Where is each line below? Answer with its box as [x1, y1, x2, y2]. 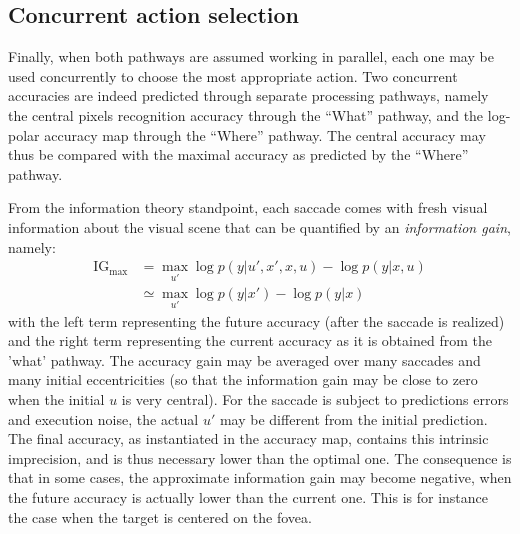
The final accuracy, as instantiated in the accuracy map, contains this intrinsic [8, 428, 489, 449]
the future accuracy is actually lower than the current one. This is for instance [8, 486, 489, 507]
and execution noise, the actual [8, 408, 199, 429]
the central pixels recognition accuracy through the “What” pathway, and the [8, 104, 484, 125]
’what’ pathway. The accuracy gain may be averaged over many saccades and [8, 349, 481, 370]
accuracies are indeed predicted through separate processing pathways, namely [8, 85, 489, 106]
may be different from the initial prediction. [219, 408, 488, 429]
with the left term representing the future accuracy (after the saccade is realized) [8, 310, 505, 331]
